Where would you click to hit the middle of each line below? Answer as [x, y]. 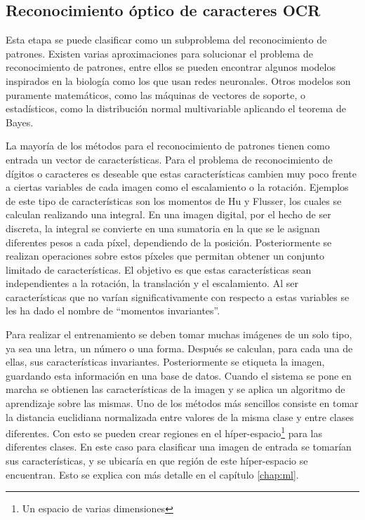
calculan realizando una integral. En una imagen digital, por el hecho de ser [168, 214]
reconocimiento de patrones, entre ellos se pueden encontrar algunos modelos [171, 67]
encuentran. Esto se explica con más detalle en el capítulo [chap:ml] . [152, 474]
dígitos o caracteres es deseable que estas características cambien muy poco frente [181, 173]
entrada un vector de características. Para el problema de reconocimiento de [169, 159]
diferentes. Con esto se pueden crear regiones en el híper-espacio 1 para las [164, 432]
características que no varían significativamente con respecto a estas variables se [178, 296]
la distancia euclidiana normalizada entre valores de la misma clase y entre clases [180, 416]
